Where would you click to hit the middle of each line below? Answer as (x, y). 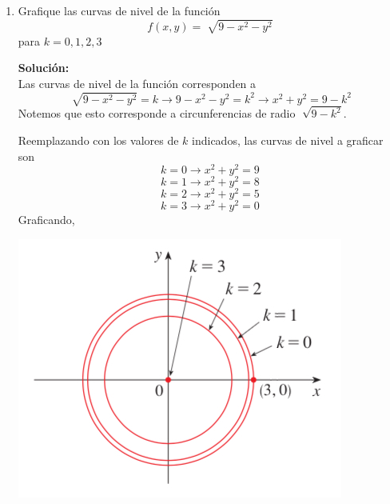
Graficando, (46, 220)
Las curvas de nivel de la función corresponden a (137, 83)
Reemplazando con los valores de (98, 140)
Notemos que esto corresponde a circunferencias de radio (157, 113)
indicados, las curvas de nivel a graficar (288, 140)
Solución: (44, 68)
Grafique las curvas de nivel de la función (119, 10)
